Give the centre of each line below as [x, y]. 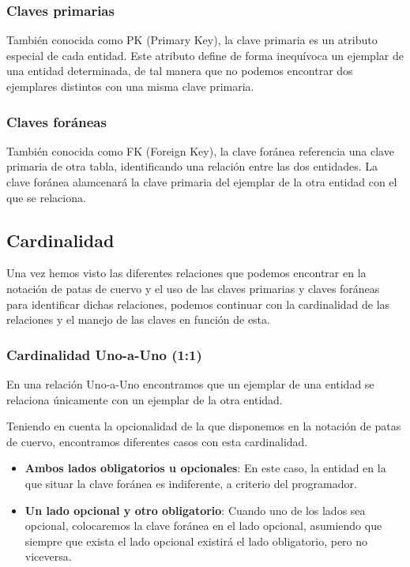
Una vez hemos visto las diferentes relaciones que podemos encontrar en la [186, 273]
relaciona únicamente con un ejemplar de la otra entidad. [145, 399]
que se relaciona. [46, 197]
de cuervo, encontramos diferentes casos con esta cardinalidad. [157, 441]
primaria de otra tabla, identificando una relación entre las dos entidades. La [192, 166]
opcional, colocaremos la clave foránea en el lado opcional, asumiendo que [203, 526]
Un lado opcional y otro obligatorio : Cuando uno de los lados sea [195, 510]
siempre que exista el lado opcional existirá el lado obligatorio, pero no [196, 541]
